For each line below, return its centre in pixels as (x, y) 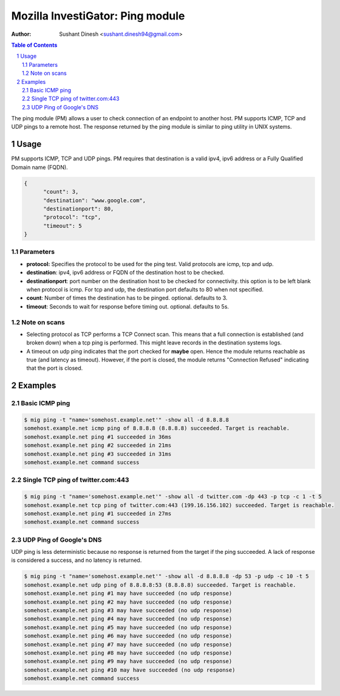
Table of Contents (34, 45)
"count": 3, (61, 192)
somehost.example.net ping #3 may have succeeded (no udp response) (128, 610)
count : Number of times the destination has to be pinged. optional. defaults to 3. (127, 298)
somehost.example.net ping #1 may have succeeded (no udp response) (128, 593)
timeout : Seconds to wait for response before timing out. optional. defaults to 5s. (128, 306)
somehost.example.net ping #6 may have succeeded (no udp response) (128, 636)
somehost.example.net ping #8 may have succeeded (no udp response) (128, 653)
